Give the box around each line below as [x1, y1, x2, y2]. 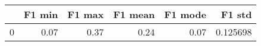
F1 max [67, 8, 104, 21]
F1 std [221, 8, 252, 21]
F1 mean [113, 8, 155, 21]
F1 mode [164, 8, 206, 21]
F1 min [24, 8, 58, 21]
